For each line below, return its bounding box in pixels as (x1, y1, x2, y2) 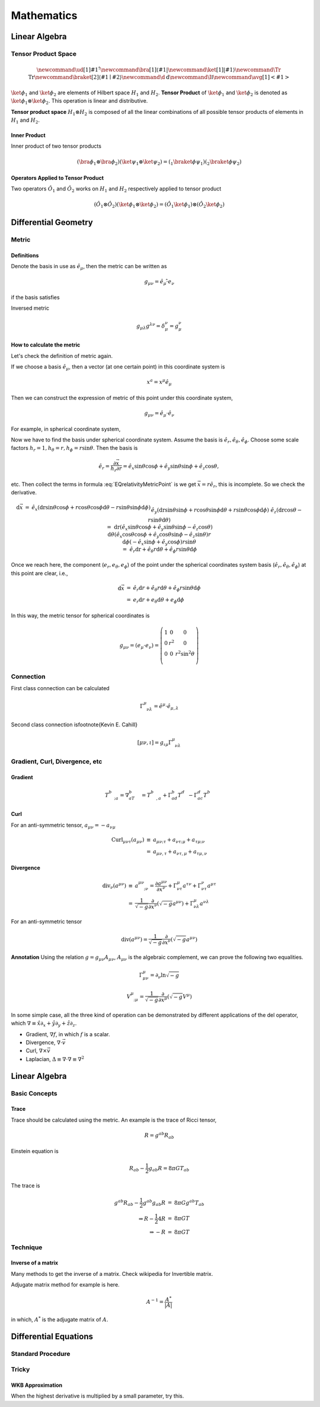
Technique (11, 1243, 43, 1252)
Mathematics (11, 9, 78, 22)
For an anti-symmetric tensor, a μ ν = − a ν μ (11, 821, 116, 830)
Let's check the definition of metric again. (11, 352, 113, 359)
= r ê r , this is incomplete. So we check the (201, 481, 305, 489)
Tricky (11, 1365, 30, 1374)
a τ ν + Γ (183, 881, 201, 890)
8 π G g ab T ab (174, 1198, 204, 1207)
